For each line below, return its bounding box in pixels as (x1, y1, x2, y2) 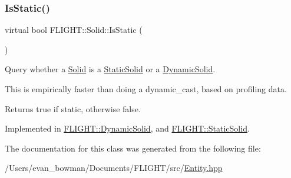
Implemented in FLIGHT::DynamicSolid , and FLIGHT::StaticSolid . (5, 122, 250, 135)
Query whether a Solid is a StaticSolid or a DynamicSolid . (5, 63, 216, 75)
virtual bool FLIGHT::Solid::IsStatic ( (5, 23, 143, 36)
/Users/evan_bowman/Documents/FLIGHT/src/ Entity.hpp (5, 162, 223, 174)
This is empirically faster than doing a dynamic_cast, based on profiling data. (5, 83, 287, 95)
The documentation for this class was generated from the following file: (5, 142, 261, 154)
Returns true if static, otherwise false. (5, 102, 141, 115)
